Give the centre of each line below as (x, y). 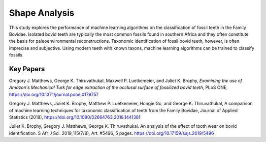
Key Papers (27, 69)
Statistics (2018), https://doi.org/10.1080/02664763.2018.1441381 (75, 117)
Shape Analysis (42, 13)
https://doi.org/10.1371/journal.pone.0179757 (54, 94)
